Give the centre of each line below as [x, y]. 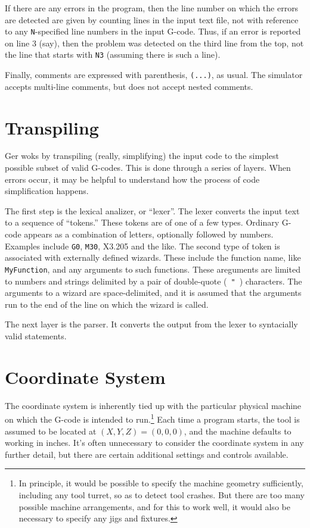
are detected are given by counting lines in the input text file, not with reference [152, 19]
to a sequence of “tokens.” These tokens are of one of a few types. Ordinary [142, 222]
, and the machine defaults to [238, 431]
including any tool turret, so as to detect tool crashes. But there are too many [162, 494]
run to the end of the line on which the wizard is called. [107, 304]
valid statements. [36, 335]
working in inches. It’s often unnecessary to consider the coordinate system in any [154, 443]
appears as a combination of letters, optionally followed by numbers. [149, 234]
